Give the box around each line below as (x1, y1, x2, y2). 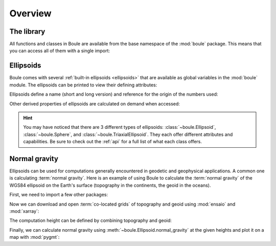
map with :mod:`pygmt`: (9, 234, 60, 240)
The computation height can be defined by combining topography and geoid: (9, 217, 172, 223)
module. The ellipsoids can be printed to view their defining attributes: (9, 82, 157, 88)
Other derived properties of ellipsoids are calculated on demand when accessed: (9, 100, 180, 107)
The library (9, 27, 45, 36)
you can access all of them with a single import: (9, 48, 110, 54)
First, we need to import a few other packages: (9, 192, 108, 198)
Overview (9, 8, 52, 19)
